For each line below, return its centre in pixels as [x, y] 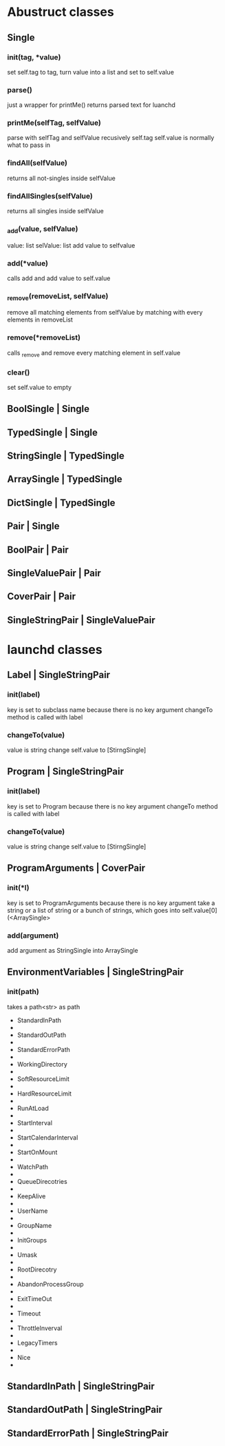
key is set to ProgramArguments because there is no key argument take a [111, 903]
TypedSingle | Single [53, 432]
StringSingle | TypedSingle [66, 456]
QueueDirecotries [42, 1181]
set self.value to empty [40, 387]
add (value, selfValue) [43, 229]
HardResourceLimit [44, 1093]
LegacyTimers [37, 1343]
